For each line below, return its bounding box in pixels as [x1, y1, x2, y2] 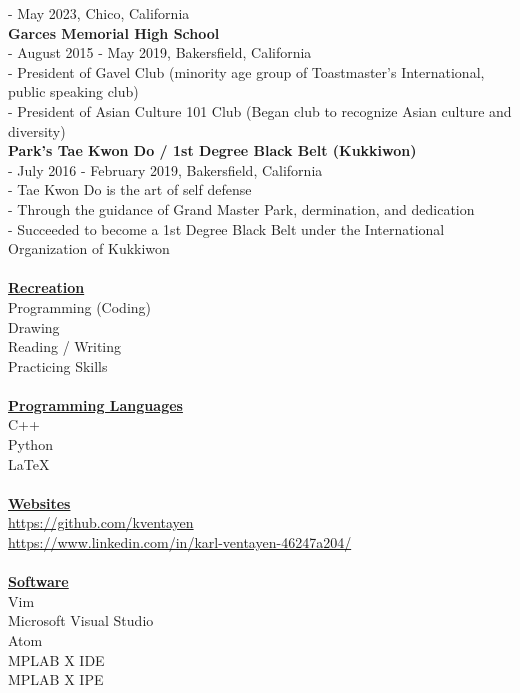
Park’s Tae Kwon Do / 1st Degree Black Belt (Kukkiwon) [8, 140, 417, 161]
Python [8, 434, 53, 455]
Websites [8, 492, 71, 513]
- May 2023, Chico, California [8, 3, 190, 23]
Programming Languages [8, 394, 183, 415]
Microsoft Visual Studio [8, 610, 154, 631]
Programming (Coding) [8, 296, 152, 317]
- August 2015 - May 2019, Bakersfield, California [8, 42, 312, 63]
